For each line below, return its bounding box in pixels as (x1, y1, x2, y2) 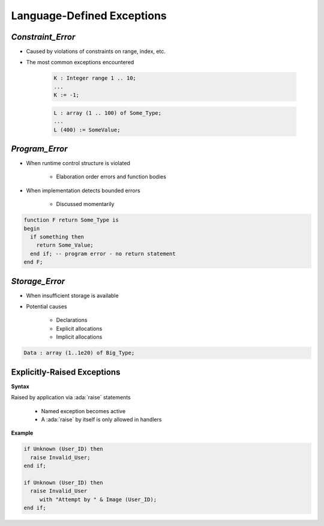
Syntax (11, 382, 29, 390)
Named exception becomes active (41, 407, 126, 414)
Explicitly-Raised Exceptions (11, 367, 121, 377)
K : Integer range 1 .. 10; (53, 75, 136, 82)
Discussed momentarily (56, 201, 115, 208)
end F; (23, 259, 43, 265)
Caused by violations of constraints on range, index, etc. (26, 48, 166, 55)
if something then (30, 234, 84, 240)
